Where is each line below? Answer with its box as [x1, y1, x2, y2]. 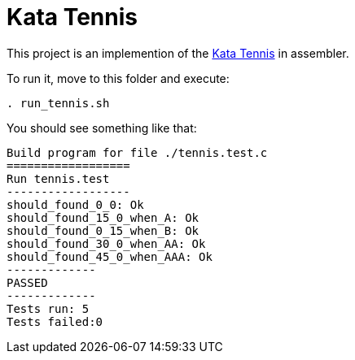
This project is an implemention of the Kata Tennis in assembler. [7, 46, 349, 60]
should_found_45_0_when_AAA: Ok [7, 249, 213, 263]
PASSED [7, 275, 48, 289]
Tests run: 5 [7, 301, 90, 315]
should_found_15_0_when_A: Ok [7, 210, 199, 224]
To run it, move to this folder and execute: [7, 71, 230, 85]
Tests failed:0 [7, 314, 103, 328]
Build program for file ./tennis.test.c [7, 145, 268, 159]
